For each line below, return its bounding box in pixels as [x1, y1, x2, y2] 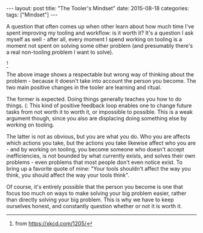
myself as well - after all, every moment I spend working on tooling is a [6, 36, 182, 43]
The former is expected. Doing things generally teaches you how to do [6, 96, 182, 102]
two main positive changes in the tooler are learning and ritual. [6, 84, 162, 91]
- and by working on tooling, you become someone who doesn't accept [6, 146, 184, 153]
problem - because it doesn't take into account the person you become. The [6, 77, 196, 84]
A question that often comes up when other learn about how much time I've [6, 23, 195, 30]
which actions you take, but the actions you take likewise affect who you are [6, 139, 196, 146]
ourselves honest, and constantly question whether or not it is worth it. [6, 203, 182, 209]
